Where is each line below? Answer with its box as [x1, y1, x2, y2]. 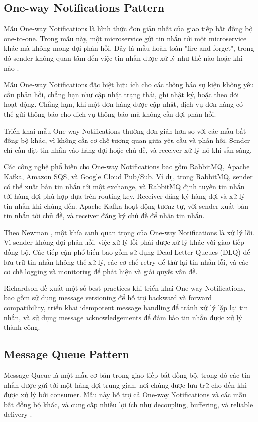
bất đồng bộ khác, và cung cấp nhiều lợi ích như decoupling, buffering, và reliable [4, 399, 253, 409]
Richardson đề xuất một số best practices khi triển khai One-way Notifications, [4, 282, 246, 293]
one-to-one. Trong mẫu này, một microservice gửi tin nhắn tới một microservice [4, 33, 247, 43]
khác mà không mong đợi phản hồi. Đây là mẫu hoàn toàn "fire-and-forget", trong [4, 43, 254, 53]
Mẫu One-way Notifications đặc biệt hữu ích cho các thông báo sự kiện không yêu [4, 79, 254, 90]
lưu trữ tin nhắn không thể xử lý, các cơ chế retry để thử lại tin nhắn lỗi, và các [4, 256, 249, 267]
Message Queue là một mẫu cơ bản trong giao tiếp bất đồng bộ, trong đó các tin [4, 370, 250, 380]
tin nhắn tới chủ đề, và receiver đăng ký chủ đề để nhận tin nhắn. [4, 210, 205, 221]
